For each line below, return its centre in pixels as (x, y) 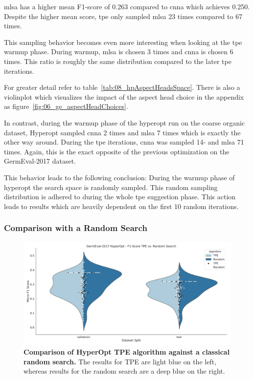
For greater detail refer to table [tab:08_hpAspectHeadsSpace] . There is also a (122, 87)
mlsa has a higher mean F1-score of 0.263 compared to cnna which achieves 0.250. (127, 6)
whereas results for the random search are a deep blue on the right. (124, 371)
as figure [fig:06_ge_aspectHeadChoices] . (66, 106)
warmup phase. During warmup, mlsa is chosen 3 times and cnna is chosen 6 (119, 52)
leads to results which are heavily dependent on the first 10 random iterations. (121, 206)
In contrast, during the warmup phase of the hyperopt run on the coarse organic (125, 122)
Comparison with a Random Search (76, 228)
